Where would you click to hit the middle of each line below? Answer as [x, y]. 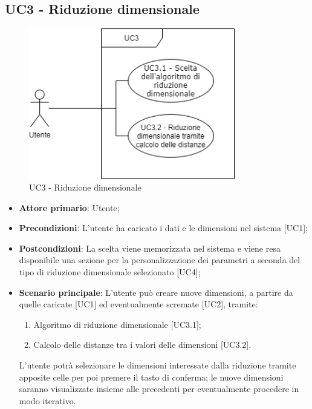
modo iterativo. [47, 400]
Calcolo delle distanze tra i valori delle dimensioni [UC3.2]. [142, 345]
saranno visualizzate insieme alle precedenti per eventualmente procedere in [159, 389]
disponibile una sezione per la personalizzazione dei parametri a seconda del [160, 260]
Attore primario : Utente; [69, 207]
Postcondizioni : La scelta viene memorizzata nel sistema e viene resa [150, 248]
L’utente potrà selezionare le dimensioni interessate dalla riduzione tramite [158, 365]
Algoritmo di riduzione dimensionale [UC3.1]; [117, 324]
